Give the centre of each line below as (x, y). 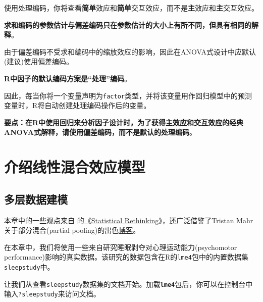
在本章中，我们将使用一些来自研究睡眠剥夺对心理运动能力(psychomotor (121, 247)
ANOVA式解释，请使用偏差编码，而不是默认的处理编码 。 (100, 132)
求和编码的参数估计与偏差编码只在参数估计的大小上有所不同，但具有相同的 (128, 24)
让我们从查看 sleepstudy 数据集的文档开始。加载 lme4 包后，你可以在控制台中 (128, 284)
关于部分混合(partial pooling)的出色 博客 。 (72, 230)
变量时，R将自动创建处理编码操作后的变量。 (77, 105)
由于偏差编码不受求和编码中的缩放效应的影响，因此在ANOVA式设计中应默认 (130, 51)
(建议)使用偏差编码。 (39, 61)
